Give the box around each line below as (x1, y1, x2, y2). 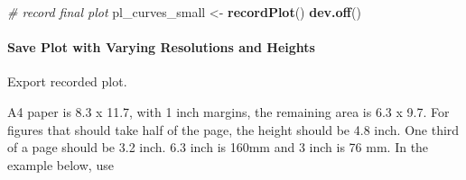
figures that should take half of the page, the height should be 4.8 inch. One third (7, 120, 460, 139)
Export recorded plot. (7, 72, 127, 91)
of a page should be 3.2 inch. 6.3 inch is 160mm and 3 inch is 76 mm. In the (7, 138, 429, 157)
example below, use (7, 155, 114, 174)
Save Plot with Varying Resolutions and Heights (7, 38, 315, 57)
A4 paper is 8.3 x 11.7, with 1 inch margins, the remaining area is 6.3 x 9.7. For (7, 102, 450, 121)
